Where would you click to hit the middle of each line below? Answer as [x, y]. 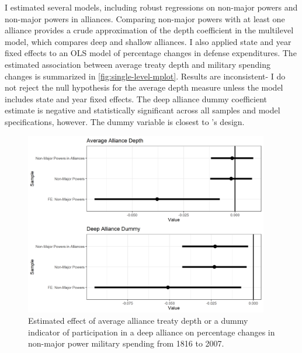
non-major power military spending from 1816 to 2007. [126, 343]
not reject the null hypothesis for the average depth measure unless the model [144, 87]
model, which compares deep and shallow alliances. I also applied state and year [148, 41]
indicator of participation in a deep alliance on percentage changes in [152, 332]
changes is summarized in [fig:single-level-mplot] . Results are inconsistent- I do [145, 76]
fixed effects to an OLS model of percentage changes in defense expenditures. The [151, 53]
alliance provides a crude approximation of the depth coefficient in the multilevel [149, 30]
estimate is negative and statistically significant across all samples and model [143, 110]
